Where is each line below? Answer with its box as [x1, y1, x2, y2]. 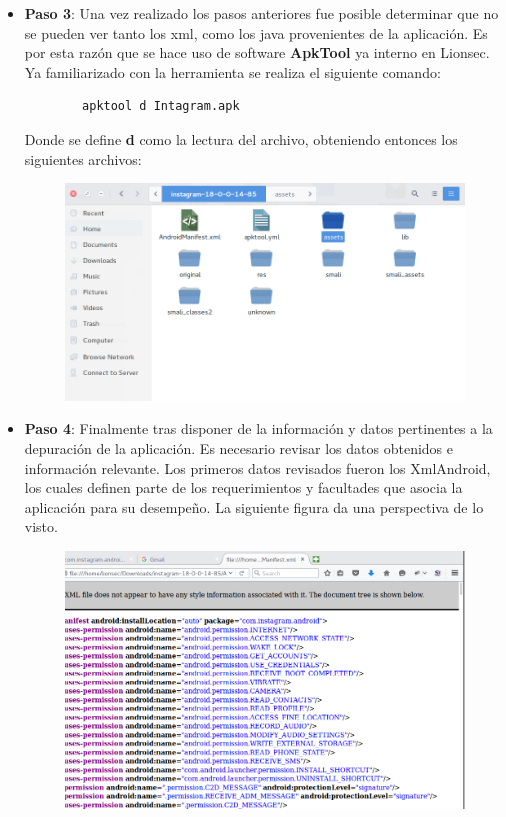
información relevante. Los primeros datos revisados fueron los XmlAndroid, [24, 457, 491, 478]
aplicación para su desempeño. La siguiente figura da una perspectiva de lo [24, 496, 484, 517]
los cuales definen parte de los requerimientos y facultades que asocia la [24, 477, 463, 498]
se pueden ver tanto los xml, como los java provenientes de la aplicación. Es [24, 22, 488, 43]
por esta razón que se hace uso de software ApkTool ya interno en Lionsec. [24, 42, 490, 63]
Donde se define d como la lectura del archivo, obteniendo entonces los [24, 128, 458, 149]
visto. [24, 516, 58, 537]
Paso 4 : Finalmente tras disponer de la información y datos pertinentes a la [24, 418, 493, 439]
